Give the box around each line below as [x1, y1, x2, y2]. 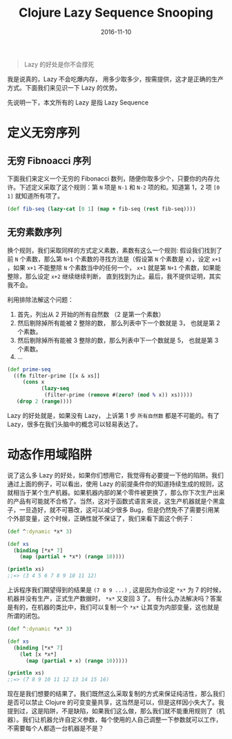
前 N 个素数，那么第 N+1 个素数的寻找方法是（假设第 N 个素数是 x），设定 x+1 [7, 255, 222, 263]
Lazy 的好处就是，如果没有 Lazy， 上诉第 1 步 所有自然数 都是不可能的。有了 [7, 411, 220, 419]
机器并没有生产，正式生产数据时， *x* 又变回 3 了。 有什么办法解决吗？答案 [7, 594, 222, 603]
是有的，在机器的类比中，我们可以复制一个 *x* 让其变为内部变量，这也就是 [7, 603, 220, 612]
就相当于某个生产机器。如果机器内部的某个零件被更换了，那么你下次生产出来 [7, 488, 225, 496]
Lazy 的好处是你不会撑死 [23, 60, 95, 69]
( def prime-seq [7, 365, 51, 373]
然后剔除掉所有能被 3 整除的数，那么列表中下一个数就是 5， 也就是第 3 [17, 336, 219, 344]
